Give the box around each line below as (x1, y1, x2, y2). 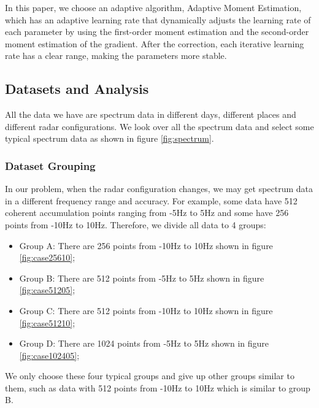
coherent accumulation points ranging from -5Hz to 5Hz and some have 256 (5, 206, 289, 219)
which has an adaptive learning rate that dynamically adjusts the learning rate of (5, 13, 311, 26)
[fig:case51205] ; (19, 283, 75, 296)
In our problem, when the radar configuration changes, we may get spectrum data (5, 182, 313, 195)
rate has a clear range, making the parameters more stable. (5, 49, 227, 62)
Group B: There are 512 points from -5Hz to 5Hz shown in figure (19, 271, 264, 284)
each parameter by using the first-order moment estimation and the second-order (5, 25, 309, 38)
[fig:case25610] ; (19, 251, 75, 264)
